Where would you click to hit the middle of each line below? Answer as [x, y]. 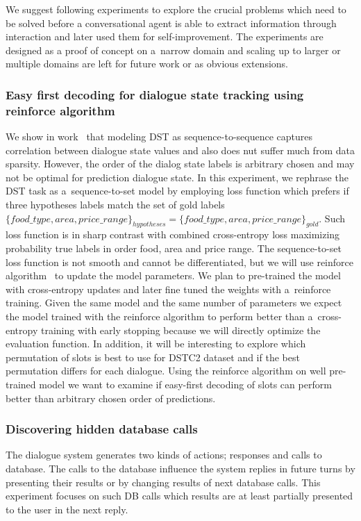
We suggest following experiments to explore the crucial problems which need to [176, 9]
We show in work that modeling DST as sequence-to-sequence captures [159, 137]
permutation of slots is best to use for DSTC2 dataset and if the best [153, 357]
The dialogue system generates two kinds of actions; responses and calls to [164, 455]
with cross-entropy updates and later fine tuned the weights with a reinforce [168, 289]
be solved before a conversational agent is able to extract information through [171, 23]
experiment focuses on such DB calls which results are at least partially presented [179, 496]
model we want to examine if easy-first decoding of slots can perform [185, 384]
